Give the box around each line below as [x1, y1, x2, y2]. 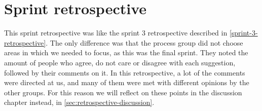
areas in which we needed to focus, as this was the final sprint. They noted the [4, 47, 248, 58]
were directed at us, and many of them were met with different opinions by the [4, 77, 249, 88]
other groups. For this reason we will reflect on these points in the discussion [4, 87, 242, 97]
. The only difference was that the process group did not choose [46, 37, 243, 48]
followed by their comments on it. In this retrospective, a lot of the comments [4, 67, 245, 78]
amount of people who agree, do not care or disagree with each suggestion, [4, 57, 236, 67]
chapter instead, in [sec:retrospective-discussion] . [4, 97, 155, 107]
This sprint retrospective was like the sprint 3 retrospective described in [4, 27, 228, 38]
